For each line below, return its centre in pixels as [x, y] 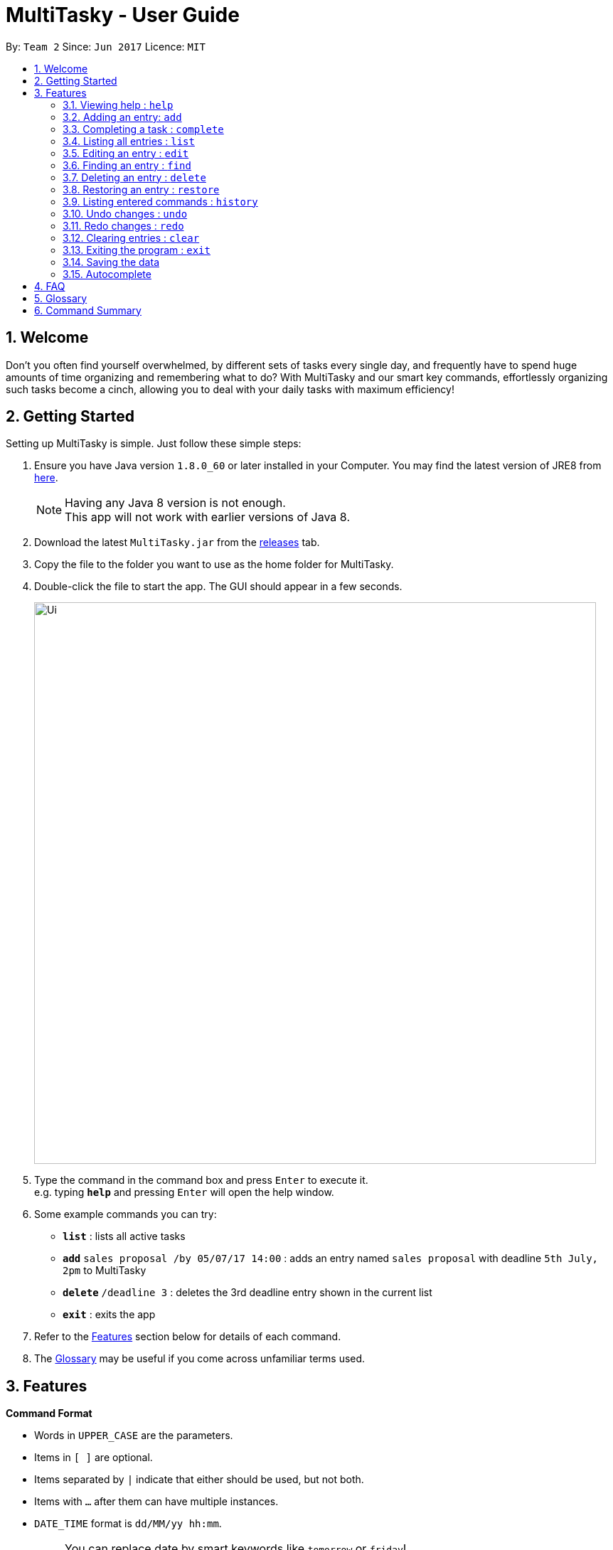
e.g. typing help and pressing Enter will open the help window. [184, 1192]
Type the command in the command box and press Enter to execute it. [201, 1180]
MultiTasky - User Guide [123, 15]
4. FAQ [50, 286]
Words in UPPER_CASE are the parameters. [134, 1436]
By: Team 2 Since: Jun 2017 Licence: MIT [106, 46]
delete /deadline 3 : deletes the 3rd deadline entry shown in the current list [247, 1293]
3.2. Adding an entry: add [122, 117]
